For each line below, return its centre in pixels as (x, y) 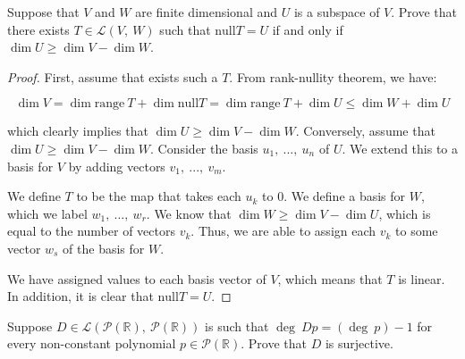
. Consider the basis (204, 148)
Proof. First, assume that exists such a (113, 76)
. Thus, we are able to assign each (283, 231)
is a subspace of (337, 12)
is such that (237, 326)
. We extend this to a (400, 148)
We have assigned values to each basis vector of (137, 278)
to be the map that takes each (159, 196)
